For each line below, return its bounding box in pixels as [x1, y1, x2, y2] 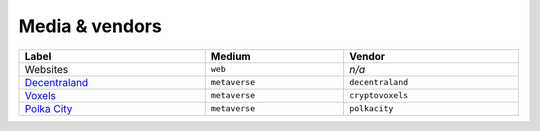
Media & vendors [18, 15, 162, 37]
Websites [24, 62, 69, 76]
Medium [210, 49, 251, 63]
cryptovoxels [348, 90, 409, 101]
